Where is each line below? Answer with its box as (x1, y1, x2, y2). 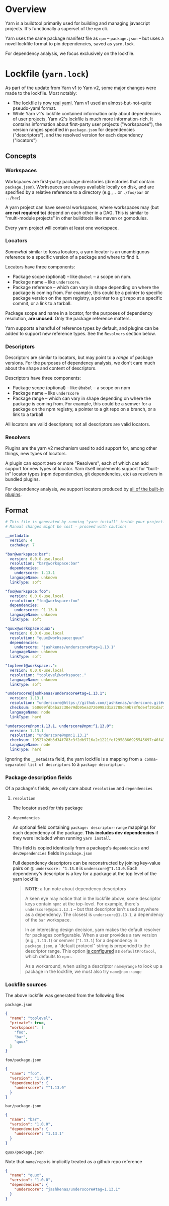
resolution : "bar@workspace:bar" (10, 561, 80, 566)
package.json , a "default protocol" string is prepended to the (25, 943, 150, 949)
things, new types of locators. (5, 451, 67, 457)
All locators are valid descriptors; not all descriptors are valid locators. (5, 421, 150, 428)
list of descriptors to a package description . (27, 761, 125, 767)
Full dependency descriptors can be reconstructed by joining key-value (12, 860, 161, 866)
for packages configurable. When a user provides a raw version (25, 932, 157, 938)
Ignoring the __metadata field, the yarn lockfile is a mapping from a (5, 756, 142, 762)
